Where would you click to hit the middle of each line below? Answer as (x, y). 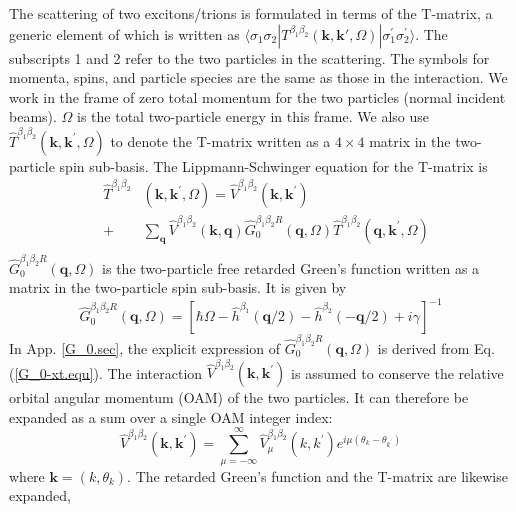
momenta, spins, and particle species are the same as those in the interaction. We (258, 77)
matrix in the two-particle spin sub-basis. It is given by (178, 287)
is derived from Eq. (436, 347)
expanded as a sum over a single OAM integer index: (171, 416)
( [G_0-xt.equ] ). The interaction (106, 372)
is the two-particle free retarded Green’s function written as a (291, 267)
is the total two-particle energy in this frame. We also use (253, 116)
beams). (33, 116)
